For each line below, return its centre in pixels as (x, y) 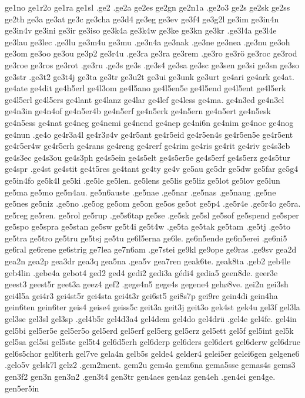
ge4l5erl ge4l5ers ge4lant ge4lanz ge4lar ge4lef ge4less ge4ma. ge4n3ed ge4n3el (145, 99)
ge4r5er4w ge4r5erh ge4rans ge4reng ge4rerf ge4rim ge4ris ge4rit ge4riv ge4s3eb (148, 146)
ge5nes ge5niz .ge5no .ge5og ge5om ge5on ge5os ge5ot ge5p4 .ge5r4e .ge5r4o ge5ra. (153, 203)
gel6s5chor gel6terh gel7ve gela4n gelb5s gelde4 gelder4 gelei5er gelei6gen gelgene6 (152, 353)
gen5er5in (22, 388)
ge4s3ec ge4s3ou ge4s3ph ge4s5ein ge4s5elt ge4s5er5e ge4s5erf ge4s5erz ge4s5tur (148, 157)
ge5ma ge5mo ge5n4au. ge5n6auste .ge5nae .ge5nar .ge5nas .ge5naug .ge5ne (140, 192)
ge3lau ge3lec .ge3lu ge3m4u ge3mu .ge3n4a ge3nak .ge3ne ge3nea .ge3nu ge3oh (148, 42)
